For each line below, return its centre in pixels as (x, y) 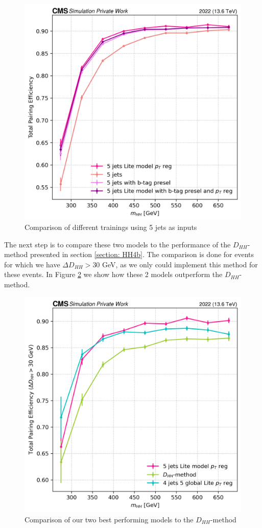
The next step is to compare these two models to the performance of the (117, 244)
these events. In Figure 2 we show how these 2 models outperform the (113, 274)
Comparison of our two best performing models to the (109, 519)
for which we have (32, 264)
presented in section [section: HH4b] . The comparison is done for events (142, 254)
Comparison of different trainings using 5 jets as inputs (111, 227)
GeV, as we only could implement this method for (180, 264)
